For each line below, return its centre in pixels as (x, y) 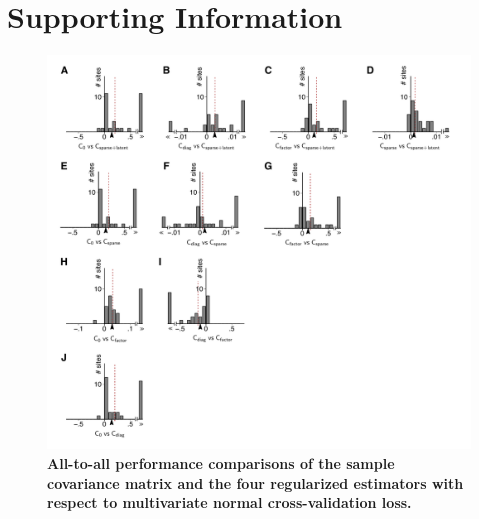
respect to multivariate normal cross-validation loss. (229, 502)
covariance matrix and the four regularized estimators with (255, 482)
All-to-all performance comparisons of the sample (221, 462)
